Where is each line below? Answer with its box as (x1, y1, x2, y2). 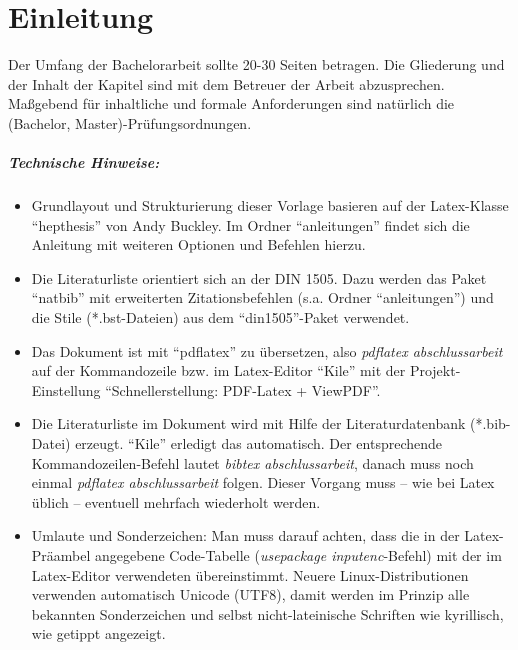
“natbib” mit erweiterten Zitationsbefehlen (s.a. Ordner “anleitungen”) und (31, 287, 494, 308)
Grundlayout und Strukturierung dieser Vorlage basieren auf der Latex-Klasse (31, 195, 509, 216)
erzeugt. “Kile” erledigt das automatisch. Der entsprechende (75, 433, 443, 453)
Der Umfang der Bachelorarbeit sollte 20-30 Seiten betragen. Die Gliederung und (8, 54, 505, 75)
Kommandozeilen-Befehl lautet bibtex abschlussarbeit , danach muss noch (31, 452, 474, 473)
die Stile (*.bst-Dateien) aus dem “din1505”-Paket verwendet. (31, 307, 410, 328)
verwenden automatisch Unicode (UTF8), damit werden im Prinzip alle (31, 584, 470, 605)
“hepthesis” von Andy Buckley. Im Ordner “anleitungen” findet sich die (31, 214, 470, 235)
